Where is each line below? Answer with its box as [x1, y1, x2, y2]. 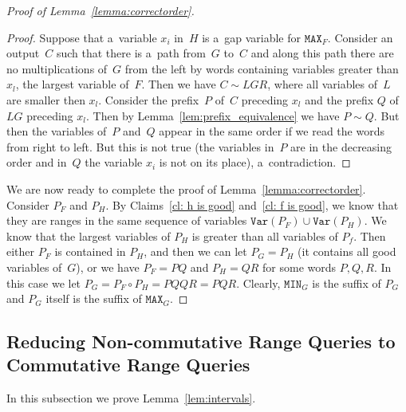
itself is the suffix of [45, 290, 142, 307]
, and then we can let [144, 243, 247, 260]
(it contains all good [298, 243, 396, 260]
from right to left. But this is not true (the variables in [6, 138, 274, 155]
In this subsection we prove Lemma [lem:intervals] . [6, 390, 256, 406]
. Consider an [327, 29, 393, 45]
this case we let [6, 274, 81, 291]
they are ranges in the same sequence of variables [6, 212, 247, 229]
